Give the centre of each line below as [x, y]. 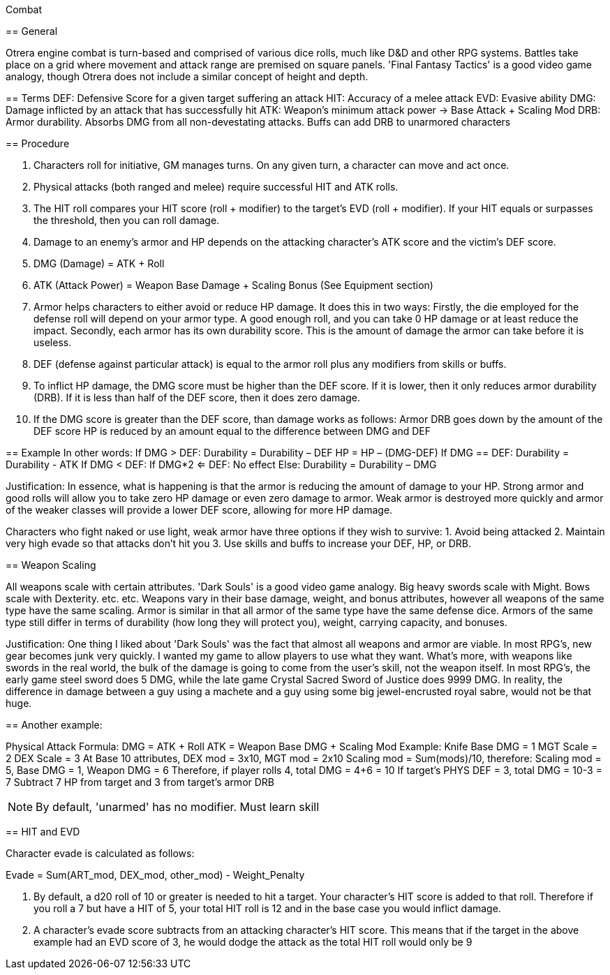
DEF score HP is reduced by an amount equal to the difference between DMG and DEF [232, 431]
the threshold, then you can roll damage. [127, 220]
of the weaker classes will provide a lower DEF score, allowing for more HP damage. [199, 510]
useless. [53, 342]
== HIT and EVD [43, 832]
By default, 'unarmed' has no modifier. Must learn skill [178, 807]
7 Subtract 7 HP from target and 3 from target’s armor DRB [140, 782]
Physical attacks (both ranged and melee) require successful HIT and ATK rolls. [216, 187]
